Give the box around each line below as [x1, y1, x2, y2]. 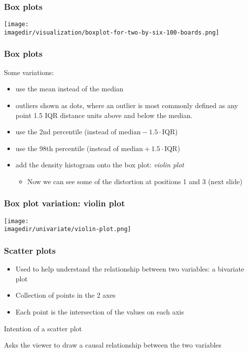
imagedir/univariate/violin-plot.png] [4, 226, 131, 233]
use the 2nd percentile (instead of [15, 126, 117, 137]
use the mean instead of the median [15, 83, 124, 94]
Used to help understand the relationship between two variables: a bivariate [15, 264, 245, 274]
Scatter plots [4, 244, 56, 256]
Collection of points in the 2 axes [15, 290, 116, 300]
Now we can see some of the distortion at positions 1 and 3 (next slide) [27, 176, 243, 186]
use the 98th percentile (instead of [15, 143, 119, 153]
